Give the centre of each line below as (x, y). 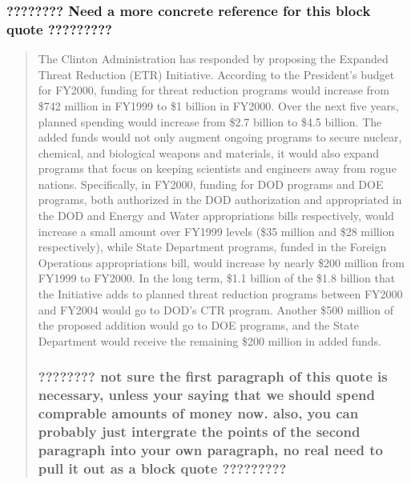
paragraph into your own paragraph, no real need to (210, 450)
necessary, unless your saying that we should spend (206, 395)
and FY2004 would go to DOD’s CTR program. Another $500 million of (216, 309)
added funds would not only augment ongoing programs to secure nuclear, (220, 137)
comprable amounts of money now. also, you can (198, 413)
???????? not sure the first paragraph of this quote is (213, 376)
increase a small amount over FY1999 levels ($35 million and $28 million (216, 231)
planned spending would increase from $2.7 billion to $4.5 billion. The (210, 121)
